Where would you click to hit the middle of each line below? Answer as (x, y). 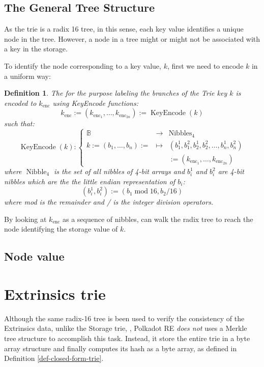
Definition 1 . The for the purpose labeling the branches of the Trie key (116, 93)
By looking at (25, 219)
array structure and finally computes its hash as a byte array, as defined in (121, 348)
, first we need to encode (205, 65)
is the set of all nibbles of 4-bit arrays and (120, 171)
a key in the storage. (36, 49)
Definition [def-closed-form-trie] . (54, 358)
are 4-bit (231, 171)
